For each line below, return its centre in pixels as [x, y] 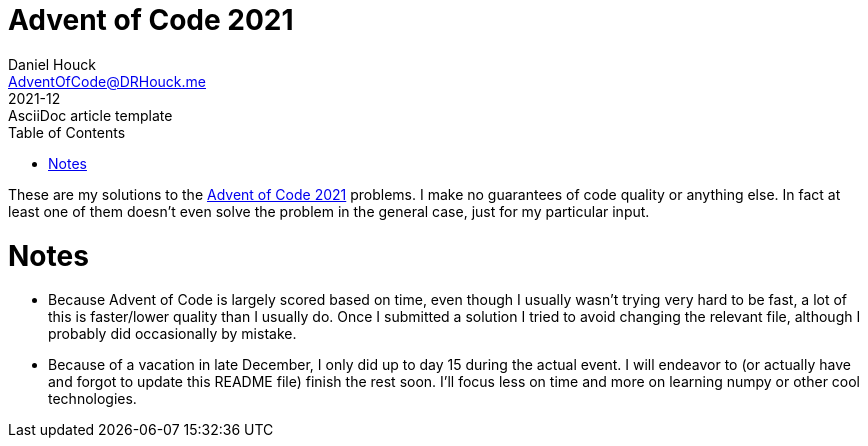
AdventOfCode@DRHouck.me [107, 81]
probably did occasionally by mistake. [172, 334]
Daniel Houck [52, 64]
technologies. [92, 399]
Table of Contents [67, 132]
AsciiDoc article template [90, 115]
